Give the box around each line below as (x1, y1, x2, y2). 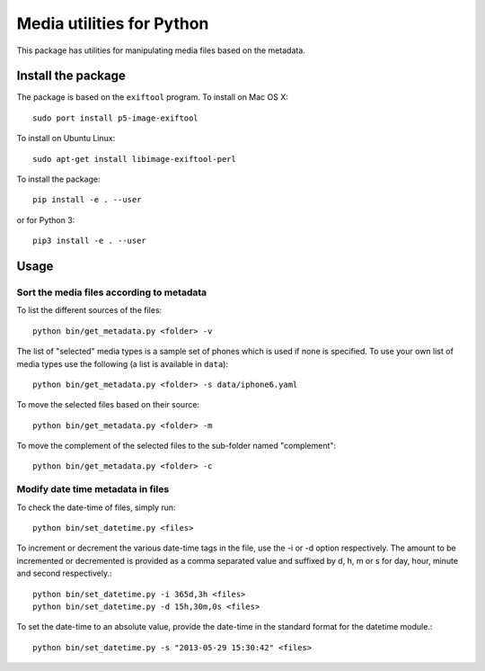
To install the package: (16, 174, 101, 184)
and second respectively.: (16, 568, 112, 579)
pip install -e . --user (32, 194, 142, 205)
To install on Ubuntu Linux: (16, 133, 116, 144)
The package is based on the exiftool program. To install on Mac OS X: (16, 92, 289, 103)
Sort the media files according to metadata (16, 286, 207, 299)
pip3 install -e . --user (32, 236, 147, 246)
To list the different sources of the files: (16, 305, 163, 316)
